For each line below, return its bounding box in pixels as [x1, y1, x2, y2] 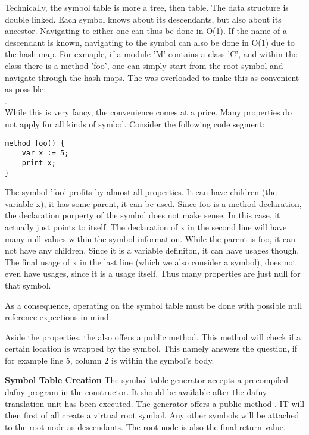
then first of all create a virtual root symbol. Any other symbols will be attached [5, 409, 299, 421]
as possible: [5, 83, 46, 95]
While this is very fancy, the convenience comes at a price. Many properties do [5, 106, 292, 118]
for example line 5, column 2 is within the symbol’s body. [5, 353, 214, 366]
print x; [21, 158, 56, 167]
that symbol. [5, 278, 51, 291]
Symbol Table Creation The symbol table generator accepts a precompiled [5, 374, 289, 386]
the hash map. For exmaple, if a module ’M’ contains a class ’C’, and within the [5, 48, 297, 60]
